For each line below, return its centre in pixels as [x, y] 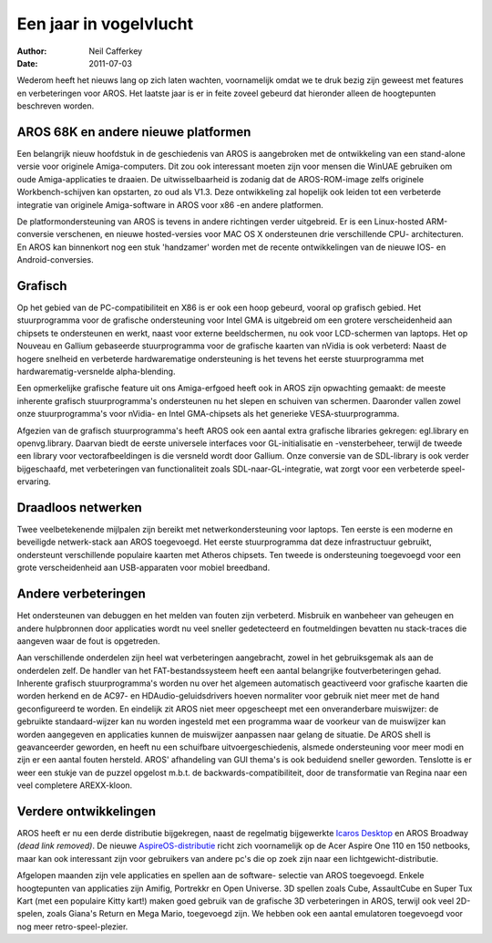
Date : [27, 63]
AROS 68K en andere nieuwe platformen [134, 132]
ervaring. [34, 482]
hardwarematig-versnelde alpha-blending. [96, 371]
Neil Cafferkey [116, 51]
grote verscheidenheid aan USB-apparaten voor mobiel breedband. [143, 568]
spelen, [31, 914]
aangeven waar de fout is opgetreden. [88, 641]
